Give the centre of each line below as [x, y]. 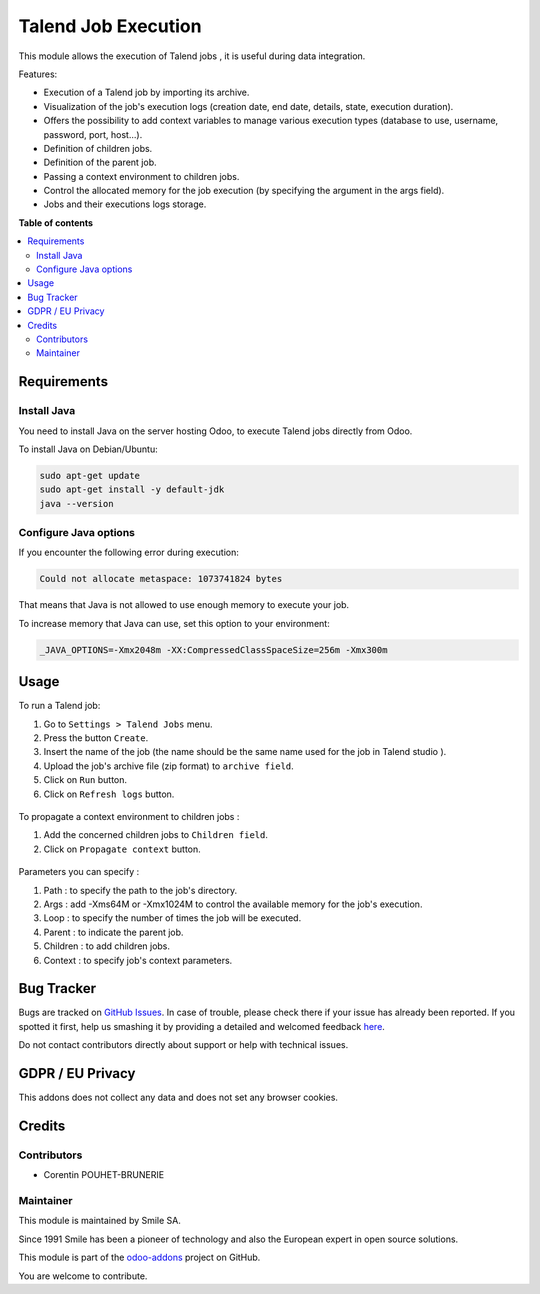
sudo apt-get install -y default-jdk [132, 489]
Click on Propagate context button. [122, 849]
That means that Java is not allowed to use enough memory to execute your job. [184, 605]
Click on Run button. [85, 780]
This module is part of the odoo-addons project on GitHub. [139, 1257]
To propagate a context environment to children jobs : [129, 816]
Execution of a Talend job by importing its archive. [146, 92]
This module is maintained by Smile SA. [100, 1221]
